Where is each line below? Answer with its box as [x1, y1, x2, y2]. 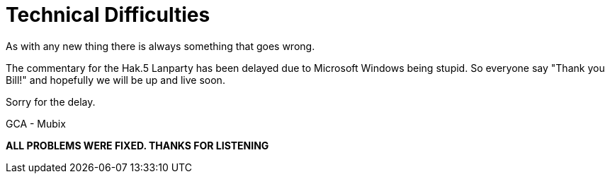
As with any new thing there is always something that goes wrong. [6, 39, 315, 52]
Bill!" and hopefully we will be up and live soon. [6, 73, 225, 86]
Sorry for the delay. [6, 95, 96, 108]
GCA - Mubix [6, 117, 66, 130]
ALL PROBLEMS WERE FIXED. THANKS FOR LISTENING [6, 139, 269, 152]
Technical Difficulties [6, 3, 210, 27]
